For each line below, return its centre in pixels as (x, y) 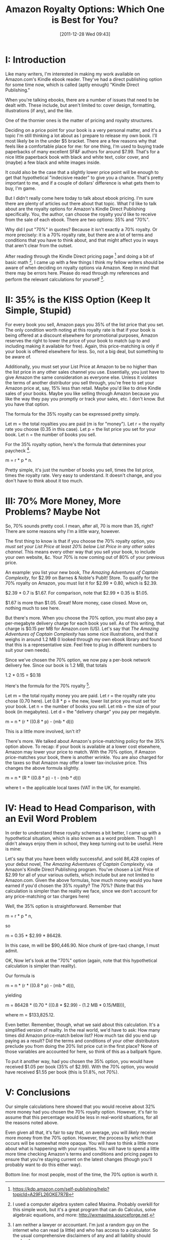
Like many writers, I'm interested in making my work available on (73, 74)
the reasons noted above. (32, 1122)
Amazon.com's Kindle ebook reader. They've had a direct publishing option (84, 79)
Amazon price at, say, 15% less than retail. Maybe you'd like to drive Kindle (83, 388)
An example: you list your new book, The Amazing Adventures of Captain (82, 572)
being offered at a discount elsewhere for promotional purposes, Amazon (82, 335)
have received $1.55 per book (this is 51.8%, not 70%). (62, 1072)
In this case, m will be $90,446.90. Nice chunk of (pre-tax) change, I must (82, 945)
